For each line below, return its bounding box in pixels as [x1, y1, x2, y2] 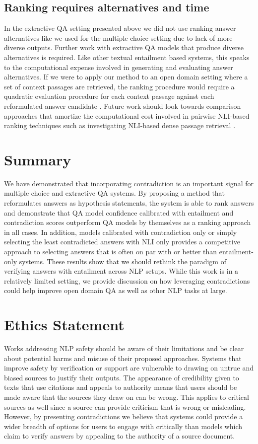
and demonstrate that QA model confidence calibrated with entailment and [4, 207, 234, 218]
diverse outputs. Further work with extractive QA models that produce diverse [4, 42, 244, 53]
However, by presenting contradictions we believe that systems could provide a [4, 411, 243, 422]
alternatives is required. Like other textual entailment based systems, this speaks [4, 52, 250, 62]
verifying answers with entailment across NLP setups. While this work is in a [4, 266, 239, 276]
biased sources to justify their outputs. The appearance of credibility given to [4, 372, 239, 382]
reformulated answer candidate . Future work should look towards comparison [4, 100, 241, 111]
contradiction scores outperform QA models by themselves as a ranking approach [4, 217, 251, 227]
